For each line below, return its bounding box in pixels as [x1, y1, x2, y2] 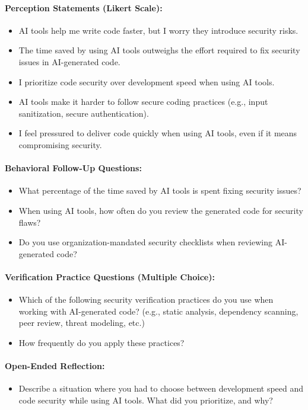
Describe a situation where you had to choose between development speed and [18, 382, 304, 395]
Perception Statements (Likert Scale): [5, 1, 163, 14]
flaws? [18, 216, 41, 228]
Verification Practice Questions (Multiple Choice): [5, 270, 215, 283]
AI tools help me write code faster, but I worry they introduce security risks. [18, 24, 299, 36]
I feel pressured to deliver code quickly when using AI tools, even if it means [18, 127, 297, 139]
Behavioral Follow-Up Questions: [5, 162, 142, 174]
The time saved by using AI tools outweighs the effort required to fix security [18, 44, 300, 56]
